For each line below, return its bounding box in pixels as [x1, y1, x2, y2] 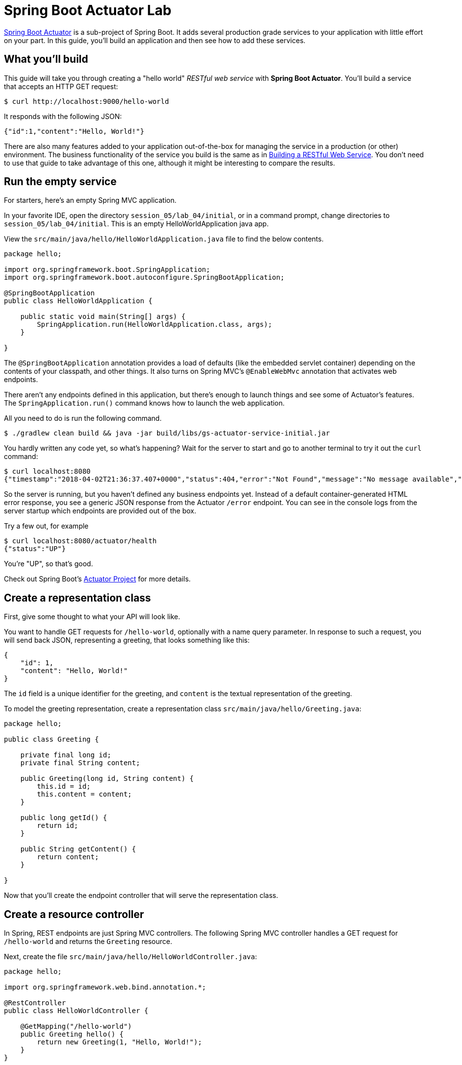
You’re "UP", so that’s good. [4, 559, 93, 568]
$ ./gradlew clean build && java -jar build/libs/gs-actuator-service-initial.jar [4, 429, 330, 437]
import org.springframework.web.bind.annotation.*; [4, 983, 207, 992]
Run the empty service [4, 175, 117, 188]
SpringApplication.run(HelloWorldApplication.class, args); [37, 320, 272, 329]
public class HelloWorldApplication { [4, 297, 153, 305]
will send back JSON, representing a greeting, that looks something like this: [4, 636, 250, 645]
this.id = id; [37, 782, 91, 791]
